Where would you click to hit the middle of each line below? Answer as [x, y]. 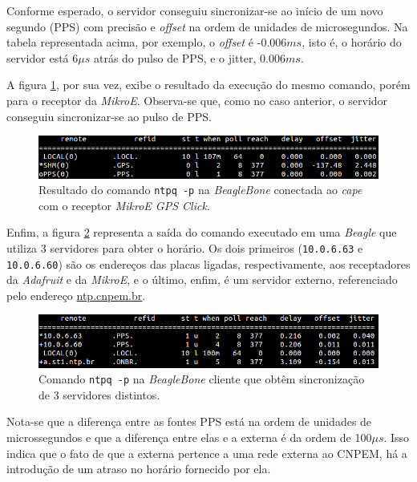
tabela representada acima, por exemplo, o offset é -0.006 [147, 42]
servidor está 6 [43, 57]
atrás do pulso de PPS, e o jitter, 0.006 [189, 57]
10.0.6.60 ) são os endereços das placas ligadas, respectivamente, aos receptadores [208, 263]
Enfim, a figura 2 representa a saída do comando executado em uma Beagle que [202, 232]
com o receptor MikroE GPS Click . [124, 205]
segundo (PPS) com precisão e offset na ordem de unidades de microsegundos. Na [207, 26]
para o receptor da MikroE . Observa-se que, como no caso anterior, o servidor [197, 100]
